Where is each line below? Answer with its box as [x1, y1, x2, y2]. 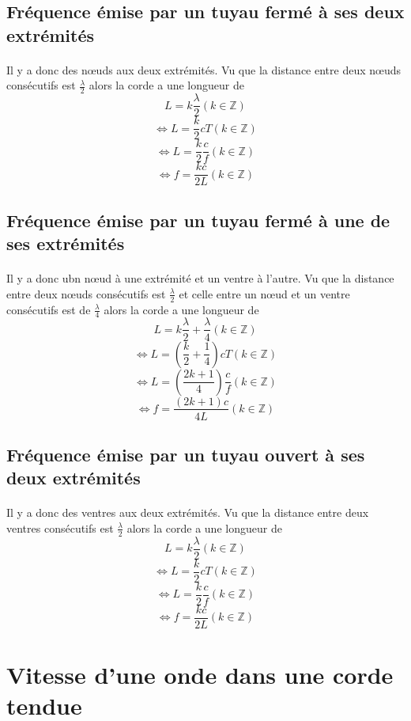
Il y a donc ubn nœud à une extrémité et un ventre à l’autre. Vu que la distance [6, 270, 394, 287]
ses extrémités [6, 231, 125, 256]
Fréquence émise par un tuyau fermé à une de [6, 207, 390, 232]
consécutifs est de [6, 301, 91, 317]
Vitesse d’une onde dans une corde [6, 658, 394, 691]
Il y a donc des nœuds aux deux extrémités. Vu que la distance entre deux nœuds [6, 61, 402, 78]
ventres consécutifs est [6, 519, 114, 536]
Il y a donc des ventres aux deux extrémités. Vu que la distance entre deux [6, 504, 369, 521]
